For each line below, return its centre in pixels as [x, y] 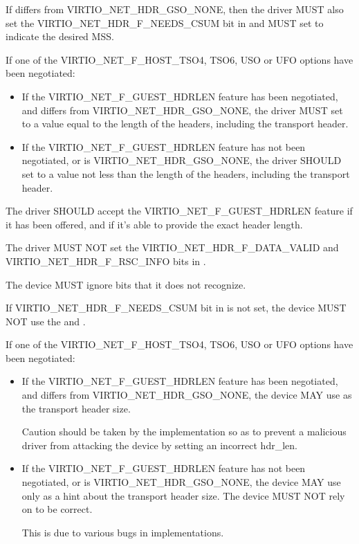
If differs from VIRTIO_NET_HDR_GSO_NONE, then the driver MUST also [175, 9]
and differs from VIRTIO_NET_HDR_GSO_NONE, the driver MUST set [182, 110]
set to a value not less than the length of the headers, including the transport [186, 173]
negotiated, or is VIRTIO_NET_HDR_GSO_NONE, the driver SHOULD [182, 160]
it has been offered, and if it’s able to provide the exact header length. [154, 224]
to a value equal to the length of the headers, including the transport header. [185, 124]
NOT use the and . [46, 321]
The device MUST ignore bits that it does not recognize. [126, 284]
